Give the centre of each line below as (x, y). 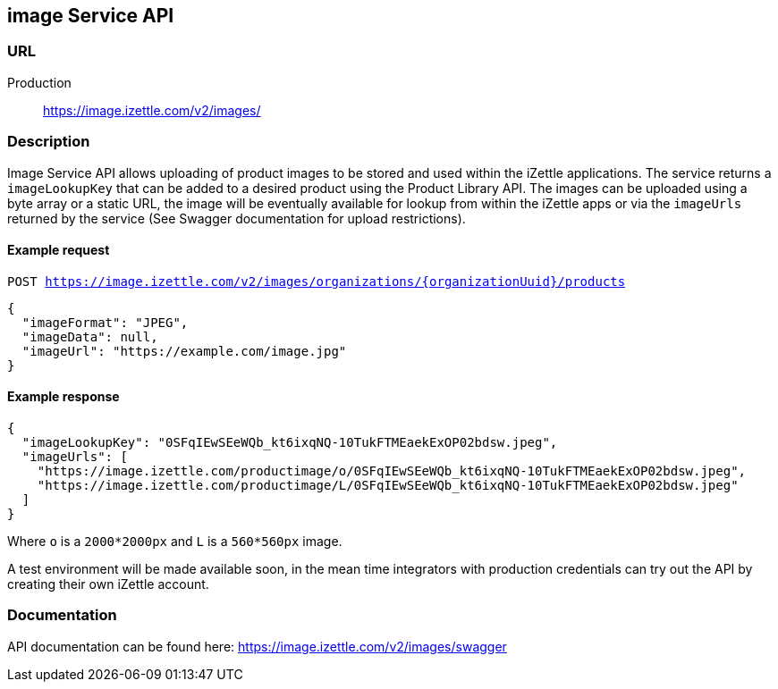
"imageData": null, (90, 336)
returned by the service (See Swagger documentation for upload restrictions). (237, 218)
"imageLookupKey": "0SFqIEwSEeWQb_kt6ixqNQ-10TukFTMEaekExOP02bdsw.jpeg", (290, 442)
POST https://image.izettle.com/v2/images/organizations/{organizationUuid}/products (317, 281)
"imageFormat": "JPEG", (105, 322)
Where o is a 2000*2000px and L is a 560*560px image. (175, 541)
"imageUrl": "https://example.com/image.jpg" (184, 351)
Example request (59, 250)
